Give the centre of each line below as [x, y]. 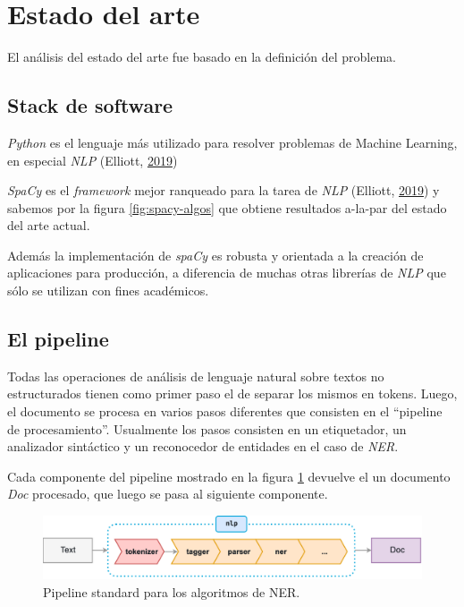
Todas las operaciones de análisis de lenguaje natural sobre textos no [196, 376]
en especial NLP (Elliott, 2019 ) [93, 160]
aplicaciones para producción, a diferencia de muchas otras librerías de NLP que [227, 273]
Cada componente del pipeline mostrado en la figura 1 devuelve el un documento [229, 476]
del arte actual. [49, 225]
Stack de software [90, 105]
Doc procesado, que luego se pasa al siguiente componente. [168, 494]
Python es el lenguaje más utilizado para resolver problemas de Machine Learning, [232, 142]
